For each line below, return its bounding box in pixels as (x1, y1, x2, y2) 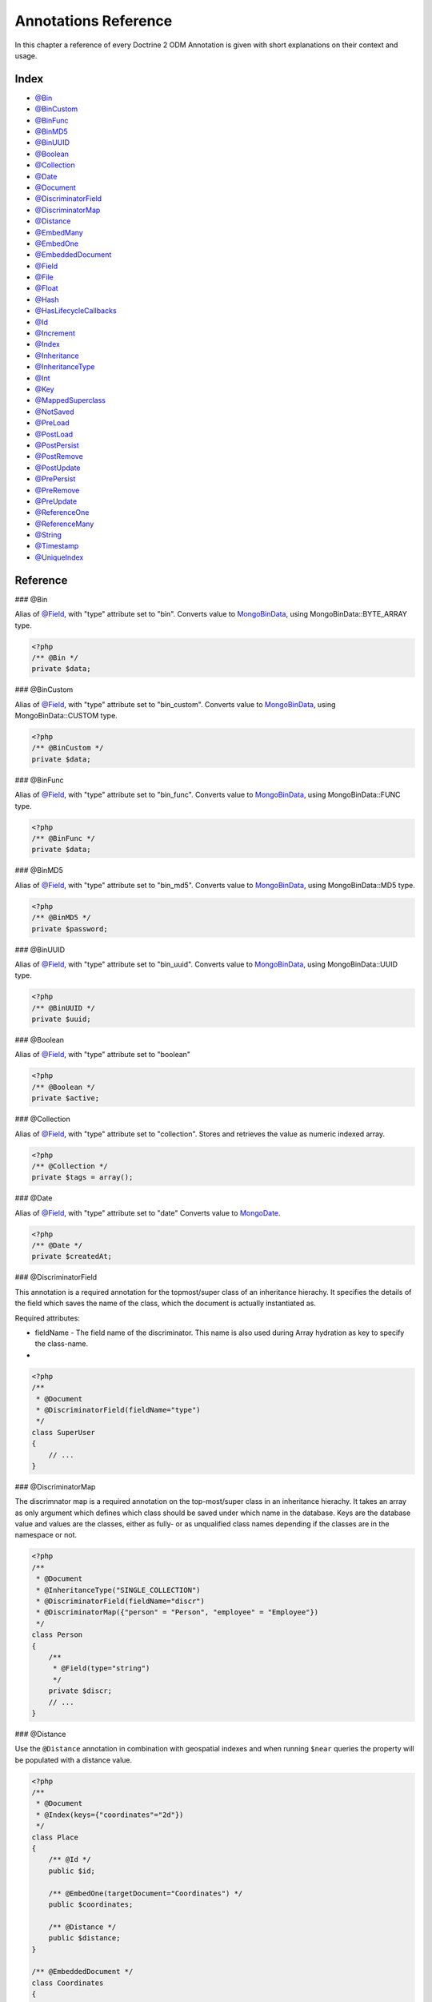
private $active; (31, 1094, 100, 1103)
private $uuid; (31, 1015, 91, 1024)
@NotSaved (34, 407, 75, 416)
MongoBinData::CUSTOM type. (14, 711, 118, 721)
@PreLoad (34, 418, 70, 428)
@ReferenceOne (34, 508, 90, 517)
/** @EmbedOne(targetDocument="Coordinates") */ (48, 1888, 243, 1898)
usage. (14, 50, 38, 60)
